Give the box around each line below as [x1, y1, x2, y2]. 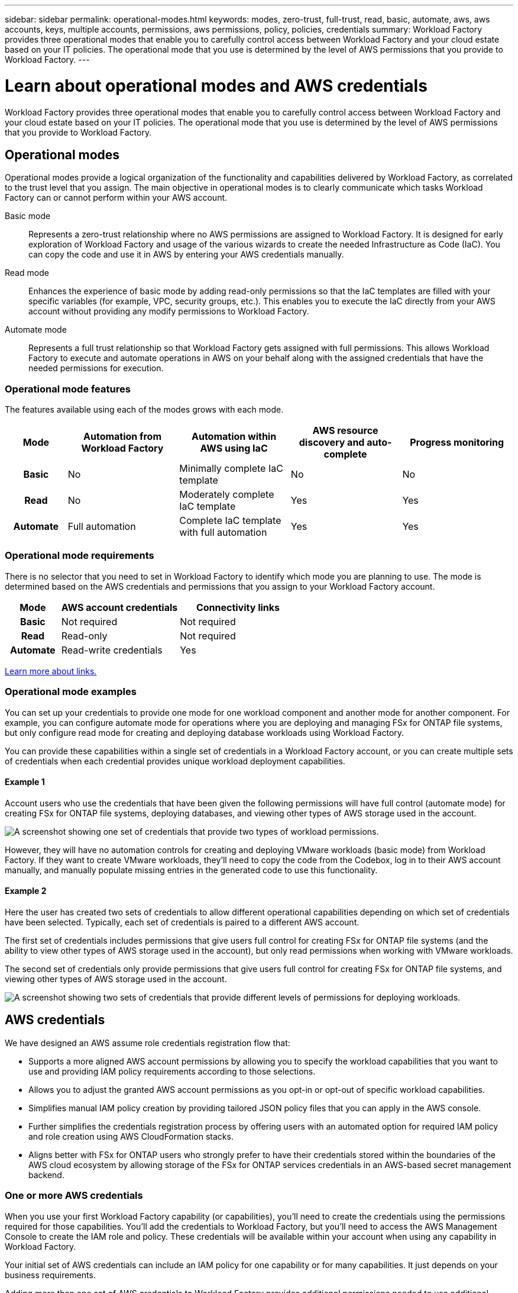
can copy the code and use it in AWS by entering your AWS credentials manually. [28, 249, 344, 260]
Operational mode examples [5, 686, 137, 698]
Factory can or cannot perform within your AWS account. [5, 192, 228, 203]
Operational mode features [5, 382, 131, 395]
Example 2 [5, 886, 47, 896]
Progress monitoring [410, 436, 504, 449]
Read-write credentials [61, 644, 163, 656]
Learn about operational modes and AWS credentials [5, 75, 428, 96]
